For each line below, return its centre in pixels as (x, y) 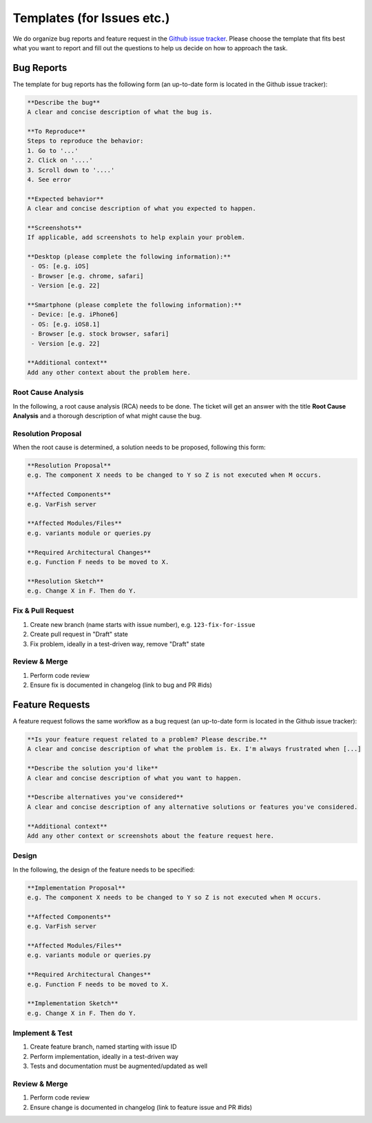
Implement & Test (43, 1033)
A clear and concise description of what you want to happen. (134, 778)
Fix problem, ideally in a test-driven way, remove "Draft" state (117, 643)
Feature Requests (51, 704)
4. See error (49, 179)
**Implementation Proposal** (76, 888)
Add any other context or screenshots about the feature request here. (151, 836)
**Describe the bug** (64, 102)
